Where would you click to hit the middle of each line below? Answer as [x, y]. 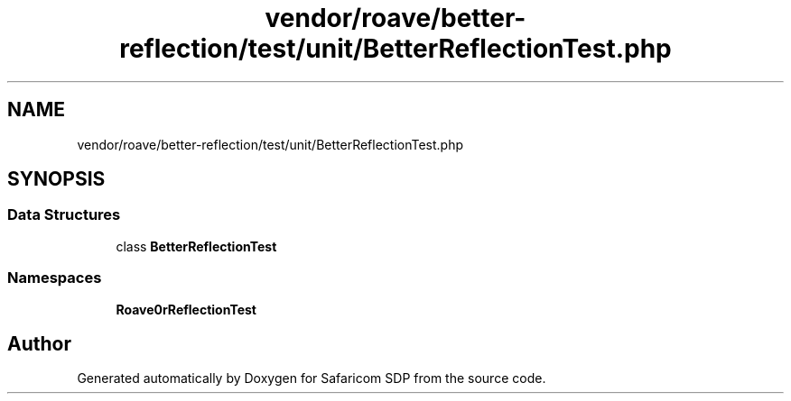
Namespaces [55, 278]
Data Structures [64, 215]
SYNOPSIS [56, 179]
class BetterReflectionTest [196, 246]
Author [39, 343]
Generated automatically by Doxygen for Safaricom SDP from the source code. [312, 378]
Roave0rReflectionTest [186, 309]
